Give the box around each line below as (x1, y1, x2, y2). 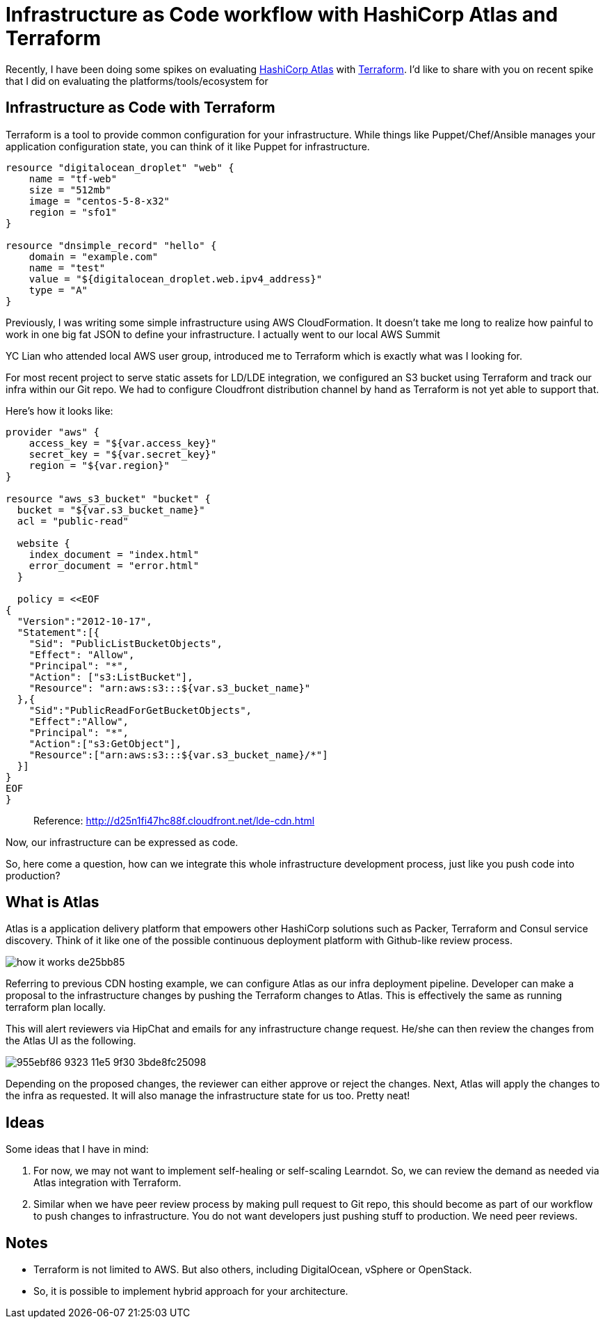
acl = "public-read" (17, 515, 129, 527)
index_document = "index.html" (29, 548, 200, 560)
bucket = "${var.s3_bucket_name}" (17, 504, 205, 516)
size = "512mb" (29, 184, 111, 196)
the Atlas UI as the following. (6, 1035, 136, 1047)
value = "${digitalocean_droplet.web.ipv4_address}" (29, 273, 323, 285)
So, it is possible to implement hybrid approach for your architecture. (33, 1285, 348, 1298)
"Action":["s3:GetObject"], (29, 737, 181, 749)
